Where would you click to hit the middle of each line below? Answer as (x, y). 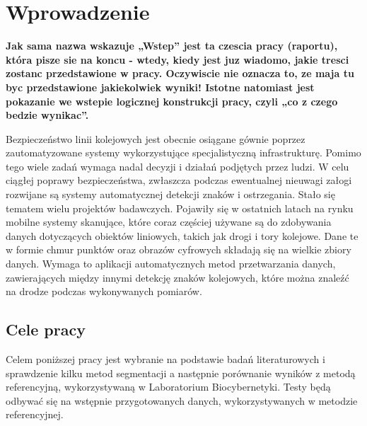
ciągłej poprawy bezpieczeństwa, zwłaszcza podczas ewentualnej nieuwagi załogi (179, 180)
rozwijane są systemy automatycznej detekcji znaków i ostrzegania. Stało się (170, 194)
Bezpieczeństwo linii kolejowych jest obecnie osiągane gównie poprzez (156, 138)
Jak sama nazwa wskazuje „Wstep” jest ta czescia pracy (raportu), (172, 46)
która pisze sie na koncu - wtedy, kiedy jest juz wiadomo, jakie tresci (177, 59)
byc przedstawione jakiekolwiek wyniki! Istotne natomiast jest (160, 87)
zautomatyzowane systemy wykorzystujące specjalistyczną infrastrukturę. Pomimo (183, 152)
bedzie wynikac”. (47, 115)
